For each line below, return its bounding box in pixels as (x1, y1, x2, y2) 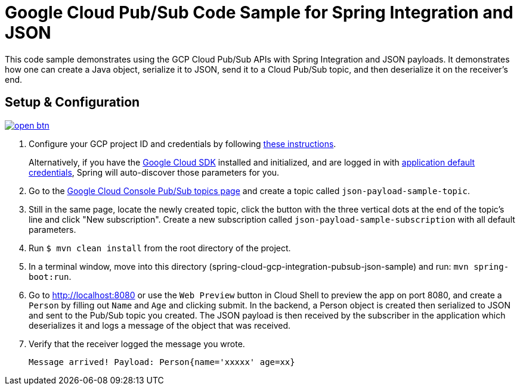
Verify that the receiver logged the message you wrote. (29, 338, 245, 349)
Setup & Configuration (5, 95, 140, 110)
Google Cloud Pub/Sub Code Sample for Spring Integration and (5, 2, 513, 23)
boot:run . (29, 271, 72, 282)
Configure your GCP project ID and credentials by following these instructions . (29, 138, 336, 149)
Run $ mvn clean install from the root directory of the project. (29, 242, 291, 253)
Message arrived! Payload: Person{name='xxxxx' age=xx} (29, 357, 295, 367)
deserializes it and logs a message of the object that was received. (29, 320, 291, 330)
